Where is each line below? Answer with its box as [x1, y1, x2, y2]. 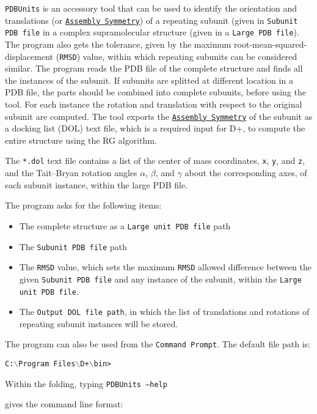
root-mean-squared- [234, 37, 307, 50]
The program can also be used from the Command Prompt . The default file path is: [5, 338, 310, 350]
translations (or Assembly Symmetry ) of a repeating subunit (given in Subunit [5, 13, 298, 26]
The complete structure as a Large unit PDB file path [19, 219, 231, 232]
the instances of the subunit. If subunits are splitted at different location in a [5, 73, 293, 86]
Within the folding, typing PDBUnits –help [5, 377, 167, 390]
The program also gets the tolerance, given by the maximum [5, 37, 231, 50]
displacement [5, 50, 54, 62]
